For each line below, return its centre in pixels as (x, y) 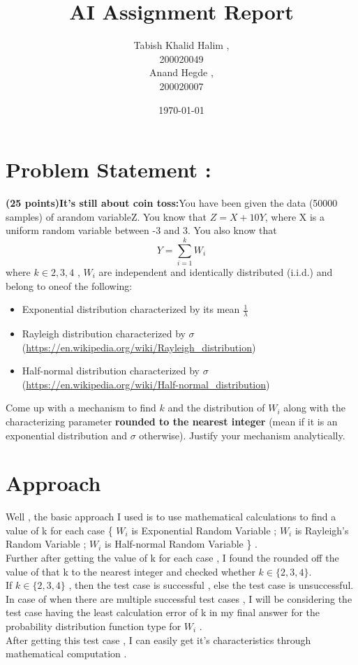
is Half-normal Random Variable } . (181, 544)
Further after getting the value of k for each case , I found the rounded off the (172, 558)
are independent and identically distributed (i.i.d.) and (216, 271)
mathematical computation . (66, 653)
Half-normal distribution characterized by (111, 371)
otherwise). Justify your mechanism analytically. (242, 435)
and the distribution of (216, 408)
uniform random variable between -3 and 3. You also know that (141, 230)
